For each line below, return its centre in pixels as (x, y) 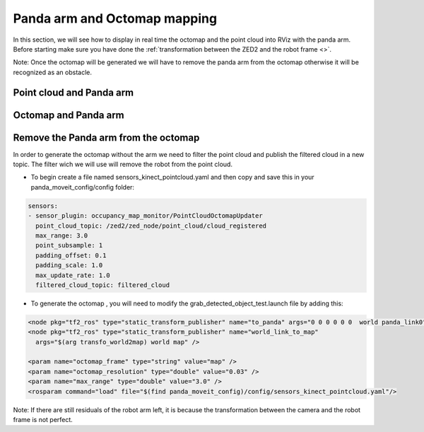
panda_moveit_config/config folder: (82, 187)
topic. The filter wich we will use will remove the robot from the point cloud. (123, 164)
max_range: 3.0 (62, 235)
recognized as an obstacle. (52, 72)
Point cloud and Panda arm (73, 92)
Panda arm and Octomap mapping (115, 18)
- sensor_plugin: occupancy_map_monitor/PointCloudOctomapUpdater (145, 216)
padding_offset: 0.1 (71, 255)
